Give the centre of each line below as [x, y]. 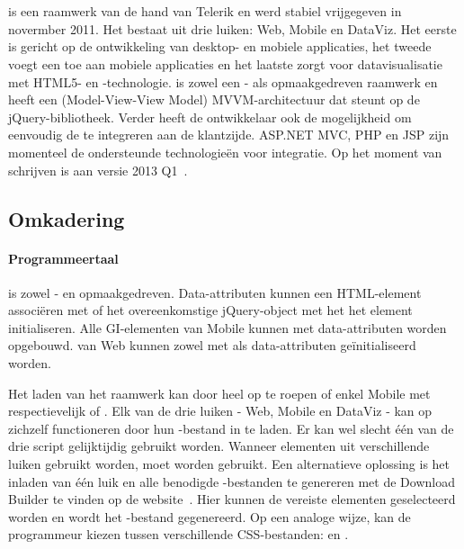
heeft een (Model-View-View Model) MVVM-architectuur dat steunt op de [214, 99]
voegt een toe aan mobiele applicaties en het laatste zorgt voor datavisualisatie [225, 63]
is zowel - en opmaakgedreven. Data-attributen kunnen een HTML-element [215, 292]
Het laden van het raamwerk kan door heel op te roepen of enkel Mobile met [219, 393]
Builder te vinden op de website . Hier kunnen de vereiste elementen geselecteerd [232, 499]
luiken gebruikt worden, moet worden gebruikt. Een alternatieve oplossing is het [229, 464]
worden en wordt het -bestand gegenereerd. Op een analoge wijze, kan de [210, 516]
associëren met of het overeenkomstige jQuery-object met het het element [210, 310]
